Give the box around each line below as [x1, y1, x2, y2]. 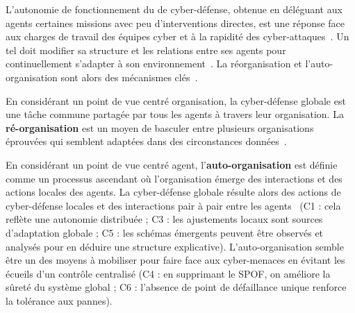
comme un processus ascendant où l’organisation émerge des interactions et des [6, 171, 342, 185]
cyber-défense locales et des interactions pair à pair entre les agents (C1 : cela [6, 198, 341, 212]
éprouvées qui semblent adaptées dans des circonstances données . [6, 134, 287, 149]
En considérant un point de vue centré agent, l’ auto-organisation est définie [6, 157, 338, 171]
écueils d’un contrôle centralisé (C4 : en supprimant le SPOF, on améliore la [6, 266, 331, 280]
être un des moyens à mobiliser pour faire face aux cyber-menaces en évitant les [6, 253, 345, 267]
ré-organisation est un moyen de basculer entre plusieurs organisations [6, 120, 314, 135]
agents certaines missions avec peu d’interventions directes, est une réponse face [6, 15, 345, 30]
